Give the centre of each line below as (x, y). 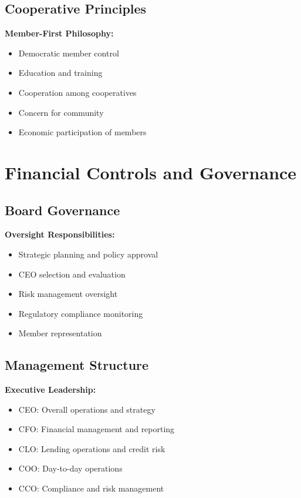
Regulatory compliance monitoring (81, 313)
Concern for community (61, 112)
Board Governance (62, 210)
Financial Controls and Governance (151, 172)
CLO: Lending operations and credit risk (92, 448)
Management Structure (77, 365)
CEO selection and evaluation (72, 274)
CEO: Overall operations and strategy (87, 409)
